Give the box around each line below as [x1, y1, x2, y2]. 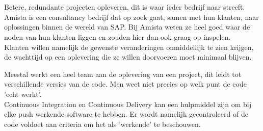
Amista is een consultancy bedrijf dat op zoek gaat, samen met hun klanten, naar [4, 11, 259, 22]
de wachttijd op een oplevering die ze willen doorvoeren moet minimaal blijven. [4, 51, 252, 62]
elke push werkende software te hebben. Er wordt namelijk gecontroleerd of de [4, 109, 248, 119]
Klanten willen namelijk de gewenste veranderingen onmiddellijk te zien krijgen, [4, 41, 254, 52]
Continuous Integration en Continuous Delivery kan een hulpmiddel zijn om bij [4, 98, 252, 109]
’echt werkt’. [4, 88, 42, 99]
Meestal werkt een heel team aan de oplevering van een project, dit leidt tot [4, 68, 242, 79]
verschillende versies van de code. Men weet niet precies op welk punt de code [4, 78, 247, 89]
